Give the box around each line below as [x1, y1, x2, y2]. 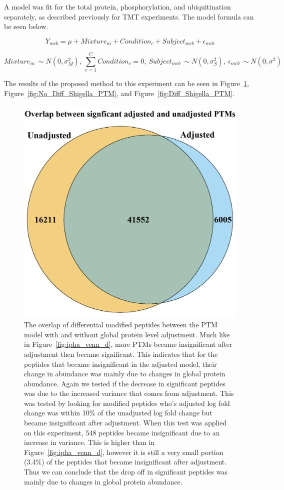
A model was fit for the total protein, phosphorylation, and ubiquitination [4, 2, 231, 12]
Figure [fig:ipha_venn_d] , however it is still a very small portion [24, 446, 223, 457]
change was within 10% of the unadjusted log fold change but [24, 407, 212, 418]
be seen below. [4, 21, 48, 32]
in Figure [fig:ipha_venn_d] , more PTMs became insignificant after [24, 339, 232, 349]
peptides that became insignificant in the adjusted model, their [24, 358, 217, 369]
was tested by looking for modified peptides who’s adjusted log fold [24, 397, 230, 408]
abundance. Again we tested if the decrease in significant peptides [24, 378, 225, 388]
